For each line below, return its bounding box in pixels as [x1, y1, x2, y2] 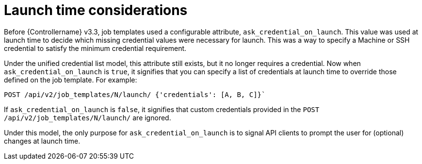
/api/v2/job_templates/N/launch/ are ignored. [4, 113, 171, 122]
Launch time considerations [4, 2, 188, 18]
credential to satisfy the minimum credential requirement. [4, 44, 187, 52]
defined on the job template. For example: [4, 75, 137, 84]
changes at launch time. [4, 136, 81, 145]
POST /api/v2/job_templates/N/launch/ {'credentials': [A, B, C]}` [4, 90, 266, 98]
